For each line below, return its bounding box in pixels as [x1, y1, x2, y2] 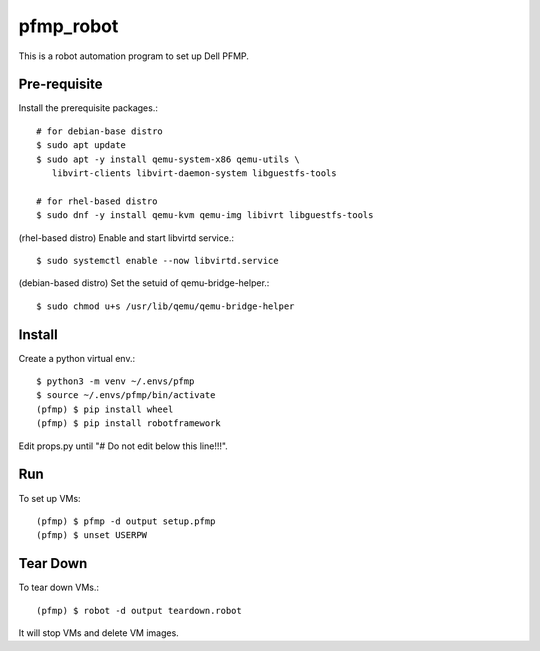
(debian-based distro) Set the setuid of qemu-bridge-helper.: [18, 277, 270, 289]
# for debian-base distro [36, 125, 164, 137]
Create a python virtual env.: [18, 352, 135, 364]
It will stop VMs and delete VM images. [18, 626, 179, 639]
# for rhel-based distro [36, 195, 158, 207]
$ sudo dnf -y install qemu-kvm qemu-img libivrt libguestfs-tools [36, 210, 374, 221]
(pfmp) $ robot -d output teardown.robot [36, 605, 242, 616]
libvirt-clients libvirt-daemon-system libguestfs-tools [51, 168, 337, 179]
